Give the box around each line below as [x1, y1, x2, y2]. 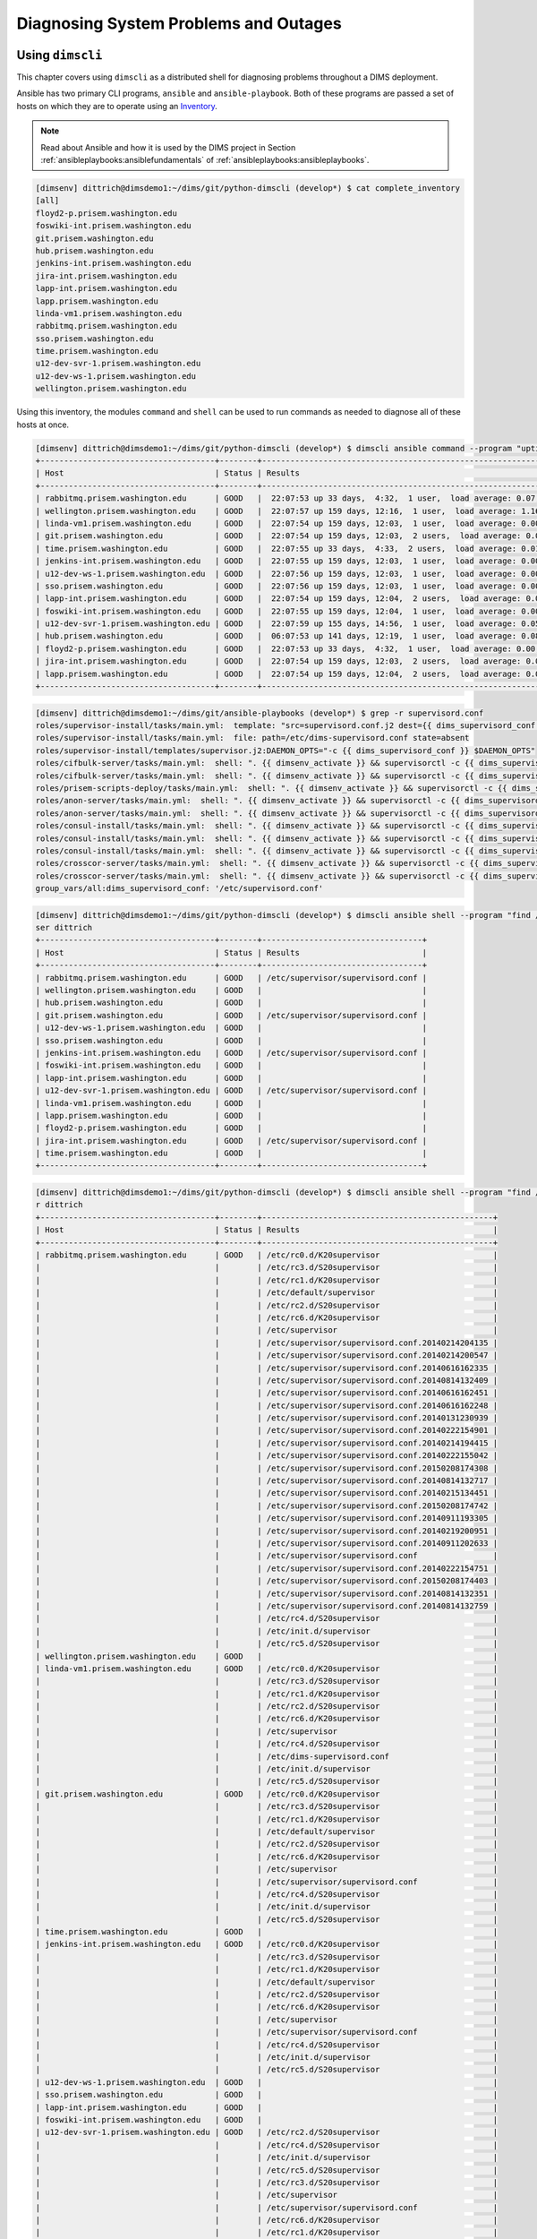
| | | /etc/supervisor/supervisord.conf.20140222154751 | [35, 1563, 499, 1574]
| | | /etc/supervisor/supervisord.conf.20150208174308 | [35, 1463, 499, 1473]
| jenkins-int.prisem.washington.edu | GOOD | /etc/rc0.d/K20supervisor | [35, 1939, 499, 1950]
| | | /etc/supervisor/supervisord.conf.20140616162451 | [35, 1388, 499, 1398]
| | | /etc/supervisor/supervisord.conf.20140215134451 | [35, 1488, 499, 1498]
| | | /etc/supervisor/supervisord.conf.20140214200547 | [35, 1351, 499, 1360]
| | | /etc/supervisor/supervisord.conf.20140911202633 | [35, 1538, 499, 1548]
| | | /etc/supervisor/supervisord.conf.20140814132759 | [35, 1600, 499, 1611]
